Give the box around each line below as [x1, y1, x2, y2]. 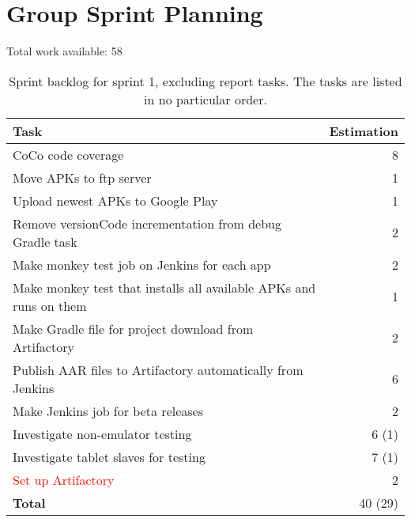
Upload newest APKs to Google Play [13, 191, 218, 210]
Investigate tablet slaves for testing [13, 447, 205, 466]
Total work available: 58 [6, 43, 123, 59]
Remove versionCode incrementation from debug [13, 214, 281, 233]
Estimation [329, 121, 398, 140]
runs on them [13, 296, 87, 315]
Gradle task [13, 232, 77, 251]
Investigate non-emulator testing [13, 424, 192, 443]
